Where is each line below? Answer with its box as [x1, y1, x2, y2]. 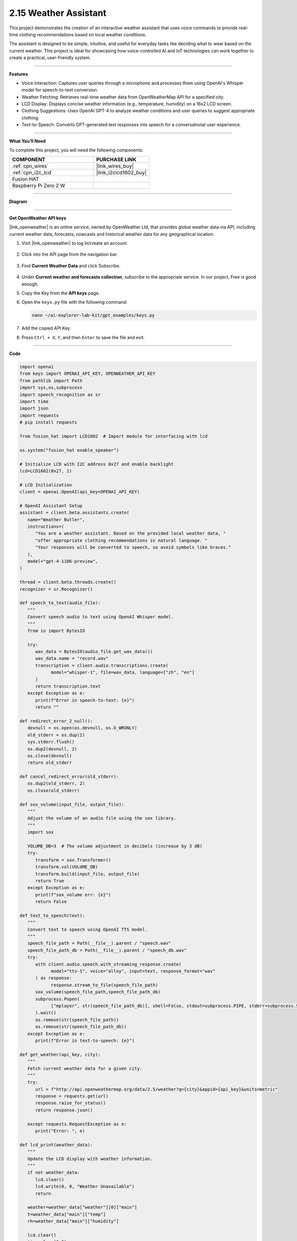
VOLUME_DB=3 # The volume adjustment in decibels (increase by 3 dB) [27, 843, 202, 849]
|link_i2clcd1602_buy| [96, 169, 147, 176]
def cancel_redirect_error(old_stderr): [19, 774, 119, 779]
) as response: [35, 975, 72, 981]
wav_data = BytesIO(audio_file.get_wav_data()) [35, 649, 153, 655]
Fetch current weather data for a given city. [27, 1065, 143, 1071]
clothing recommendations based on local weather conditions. [19, 31, 147, 37]
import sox [27, 829, 54, 835]
